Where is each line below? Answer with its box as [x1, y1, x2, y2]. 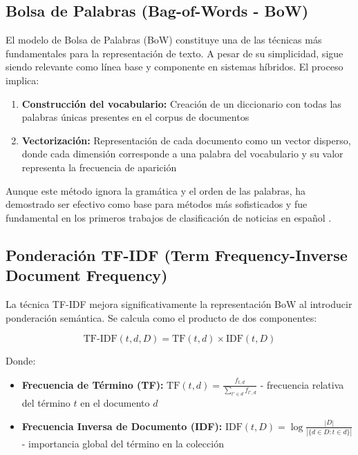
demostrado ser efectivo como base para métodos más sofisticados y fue [6, 197, 308, 211]
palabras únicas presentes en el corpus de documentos [21, 110, 249, 124]
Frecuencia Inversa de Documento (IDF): [21, 418, 223, 433]
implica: [6, 72, 39, 87]
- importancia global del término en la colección [21, 436, 224, 451]
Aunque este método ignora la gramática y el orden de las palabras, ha [6, 183, 305, 197]
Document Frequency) [6, 264, 168, 286]
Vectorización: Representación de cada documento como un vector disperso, [21, 133, 351, 147]
